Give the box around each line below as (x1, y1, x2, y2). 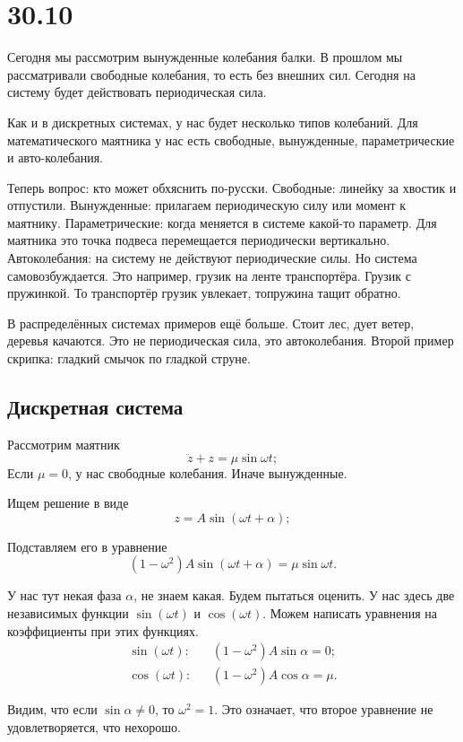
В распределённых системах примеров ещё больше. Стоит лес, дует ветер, (7, 313, 415, 332)
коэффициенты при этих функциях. (7, 621, 199, 640)
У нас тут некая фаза (7, 586, 122, 605)
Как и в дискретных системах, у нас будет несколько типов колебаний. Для (7, 112, 418, 131)
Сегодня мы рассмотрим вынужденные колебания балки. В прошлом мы (7, 48, 403, 66)
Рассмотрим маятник (7, 434, 120, 453)
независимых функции (7, 604, 129, 623)
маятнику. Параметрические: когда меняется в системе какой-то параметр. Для (7, 213, 437, 231)
